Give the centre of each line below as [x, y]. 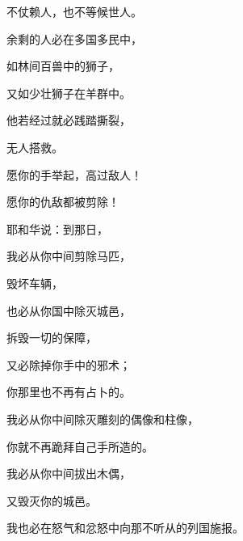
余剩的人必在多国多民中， [74, 38]
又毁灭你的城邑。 [52, 500]
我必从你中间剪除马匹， [69, 256]
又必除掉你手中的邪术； [69, 364]
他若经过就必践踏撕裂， [69, 120]
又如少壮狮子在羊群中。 [69, 93]
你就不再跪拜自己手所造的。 [80, 446]
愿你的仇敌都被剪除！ [63, 202]
